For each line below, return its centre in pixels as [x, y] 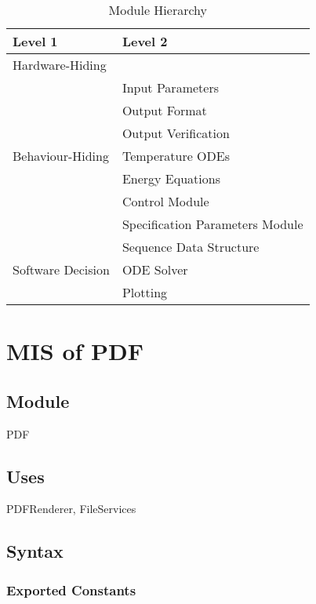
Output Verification [176, 133]
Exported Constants [71, 589]
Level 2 [145, 41]
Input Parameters [170, 87]
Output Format [164, 110]
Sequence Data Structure [191, 247]
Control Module [165, 201]
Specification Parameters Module [212, 224]
